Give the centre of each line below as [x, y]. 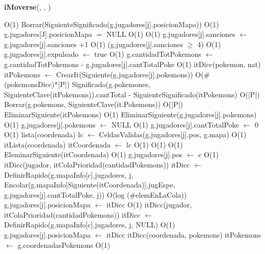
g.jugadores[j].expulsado [41, 54]
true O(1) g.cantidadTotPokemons [148, 54]
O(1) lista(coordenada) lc [44, 134]
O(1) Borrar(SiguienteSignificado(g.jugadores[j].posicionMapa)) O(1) [112, 24]
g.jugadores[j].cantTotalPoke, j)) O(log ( [67, 194]
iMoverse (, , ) [28, 7]
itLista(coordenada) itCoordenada [58, 144]
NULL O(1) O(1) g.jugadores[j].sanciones [171, 34]
